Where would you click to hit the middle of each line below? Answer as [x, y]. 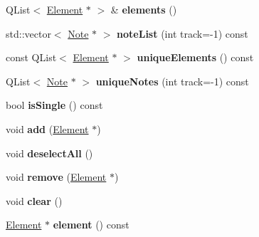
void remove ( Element [56, 177]
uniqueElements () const [195, 57]
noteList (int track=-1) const [183, 33]
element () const [91, 225]
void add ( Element [47, 128]
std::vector [28, 33]
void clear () [34, 200]
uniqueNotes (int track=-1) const [172, 81]
